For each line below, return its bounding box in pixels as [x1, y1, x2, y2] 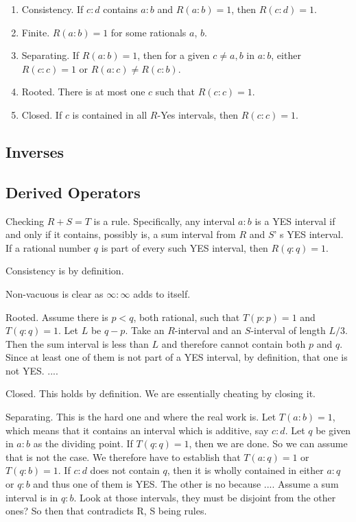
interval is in [5, 490, 58, 504]
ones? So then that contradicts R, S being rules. [5, 503, 207, 518]
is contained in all [72, 107, 147, 121]
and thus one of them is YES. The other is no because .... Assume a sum [33, 477, 339, 491]
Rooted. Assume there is [5, 309, 108, 324]
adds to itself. [133, 286, 191, 300]
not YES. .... [5, 363, 58, 377]
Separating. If [21, 48, 80, 62]
